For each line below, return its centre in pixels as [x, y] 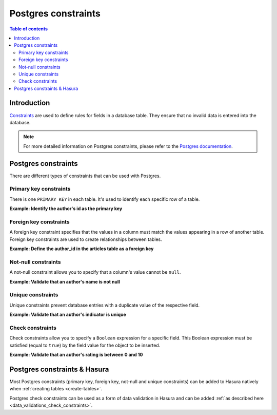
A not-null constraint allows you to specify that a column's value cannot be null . [95, 272]
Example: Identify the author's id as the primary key [66, 209]
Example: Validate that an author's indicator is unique [68, 315]
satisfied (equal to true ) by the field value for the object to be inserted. [85, 345]
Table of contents [29, 29]
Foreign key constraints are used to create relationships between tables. [86, 239]
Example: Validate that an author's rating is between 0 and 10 [76, 355]
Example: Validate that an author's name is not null [65, 281]
